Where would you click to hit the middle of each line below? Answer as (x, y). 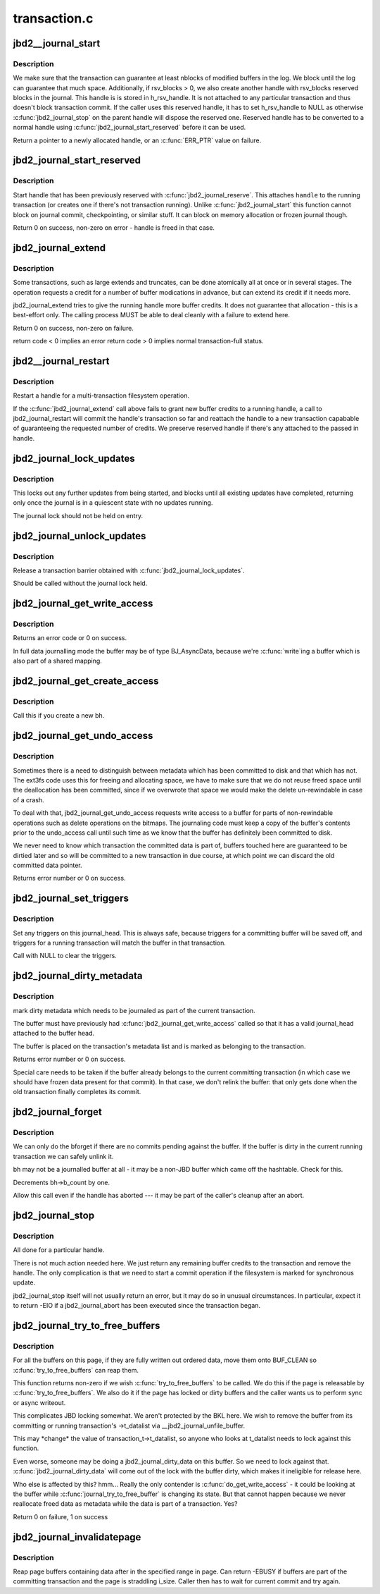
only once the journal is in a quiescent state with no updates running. (113, 503)
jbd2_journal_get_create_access (86, 681)
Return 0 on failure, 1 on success (61, 1516)
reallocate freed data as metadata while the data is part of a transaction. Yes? (125, 1504)
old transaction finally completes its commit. (77, 1092)
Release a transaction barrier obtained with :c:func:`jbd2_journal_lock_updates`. (129, 570)
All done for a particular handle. (59, 1250)
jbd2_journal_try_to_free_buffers (87, 1325)
